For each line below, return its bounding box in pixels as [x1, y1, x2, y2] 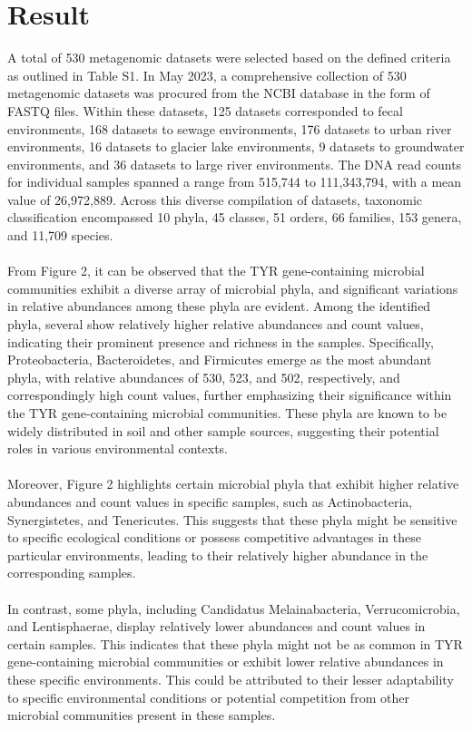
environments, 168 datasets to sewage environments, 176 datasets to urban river [7, 119, 452, 138]
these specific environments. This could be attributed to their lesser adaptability [7, 669, 454, 688]
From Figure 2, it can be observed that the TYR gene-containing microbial [7, 261, 425, 280]
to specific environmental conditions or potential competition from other [7, 687, 409, 706]
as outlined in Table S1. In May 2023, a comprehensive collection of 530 [7, 65, 407, 84]
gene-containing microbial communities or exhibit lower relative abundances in [7, 652, 444, 671]
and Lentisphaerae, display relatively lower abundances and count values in [7, 617, 426, 636]
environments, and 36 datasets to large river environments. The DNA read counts [7, 154, 462, 173]
